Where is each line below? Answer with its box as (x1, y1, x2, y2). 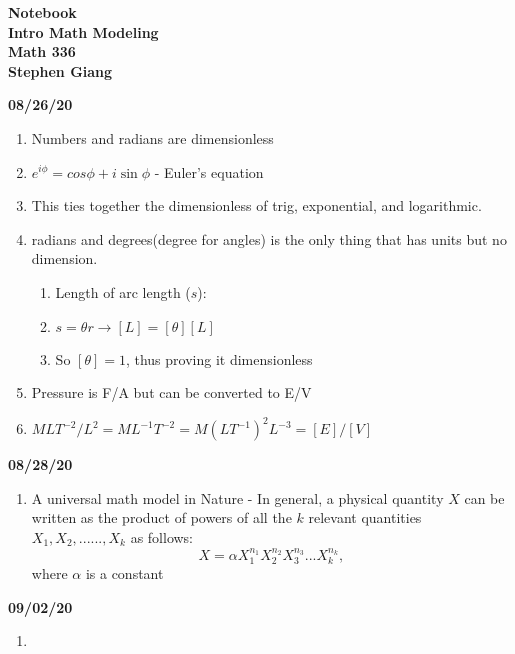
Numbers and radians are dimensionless (31, 127, 274, 148)
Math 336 (8, 41, 76, 62)
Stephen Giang (8, 60, 113, 81)
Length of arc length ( (55, 281, 191, 302)
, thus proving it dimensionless (125, 348, 313, 369)
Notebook (8, 2, 77, 22)
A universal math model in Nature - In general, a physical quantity (31, 487, 444, 508)
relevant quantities (308, 507, 422, 528)
